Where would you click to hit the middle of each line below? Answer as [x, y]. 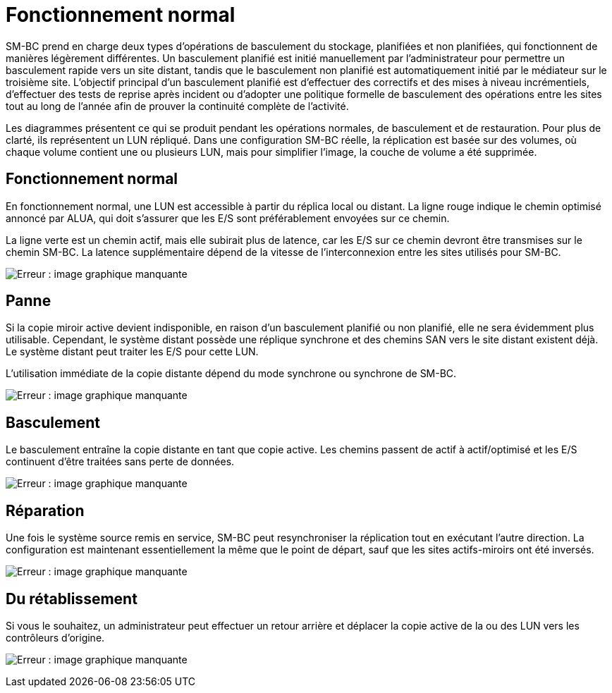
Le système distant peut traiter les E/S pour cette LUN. [132, 352]
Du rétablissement [72, 599]
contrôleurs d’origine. [55, 637]
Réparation [45, 510]
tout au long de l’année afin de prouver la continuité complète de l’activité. [177, 106]
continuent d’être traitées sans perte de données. [120, 462]
